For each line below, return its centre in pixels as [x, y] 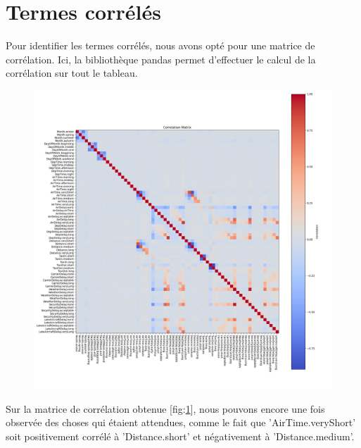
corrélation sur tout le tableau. [72, 73]
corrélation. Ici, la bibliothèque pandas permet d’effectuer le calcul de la [161, 59]
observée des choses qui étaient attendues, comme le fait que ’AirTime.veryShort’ [181, 422]
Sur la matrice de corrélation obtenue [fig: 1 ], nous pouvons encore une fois [165, 408]
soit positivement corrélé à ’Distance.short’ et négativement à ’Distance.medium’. [180, 436]
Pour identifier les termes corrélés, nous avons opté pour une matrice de [160, 45]
